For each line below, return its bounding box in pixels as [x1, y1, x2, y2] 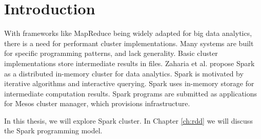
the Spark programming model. [4, 125, 103, 136]
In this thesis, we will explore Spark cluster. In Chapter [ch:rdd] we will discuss [4, 115, 253, 126]
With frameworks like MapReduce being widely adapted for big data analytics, [4, 28, 252, 38]
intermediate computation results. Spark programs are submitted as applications [4, 88, 257, 98]
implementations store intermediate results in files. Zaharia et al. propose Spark [4, 57, 255, 68]
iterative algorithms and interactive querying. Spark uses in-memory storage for [4, 78, 254, 89]
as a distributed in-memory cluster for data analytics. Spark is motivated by [4, 68, 244, 78]
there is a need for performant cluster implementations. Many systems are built [4, 37, 254, 48]
